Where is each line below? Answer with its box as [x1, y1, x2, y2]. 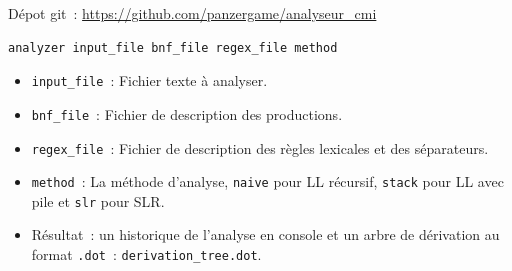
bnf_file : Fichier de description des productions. [31, 103, 343, 124]
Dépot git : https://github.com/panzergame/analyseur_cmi [8, 3, 377, 23]
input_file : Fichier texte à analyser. [31, 70, 268, 91]
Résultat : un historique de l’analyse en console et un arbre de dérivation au [31, 224, 500, 245]
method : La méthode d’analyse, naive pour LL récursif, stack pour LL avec [31, 171, 504, 192]
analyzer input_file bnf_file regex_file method [8, 40, 338, 55]
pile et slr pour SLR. [31, 190, 165, 211]
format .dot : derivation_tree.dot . [31, 244, 262, 265]
